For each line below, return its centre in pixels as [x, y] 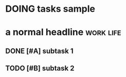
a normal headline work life [63, 32]
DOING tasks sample [50, 9]
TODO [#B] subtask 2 [40, 69]
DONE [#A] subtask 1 [39, 51]
